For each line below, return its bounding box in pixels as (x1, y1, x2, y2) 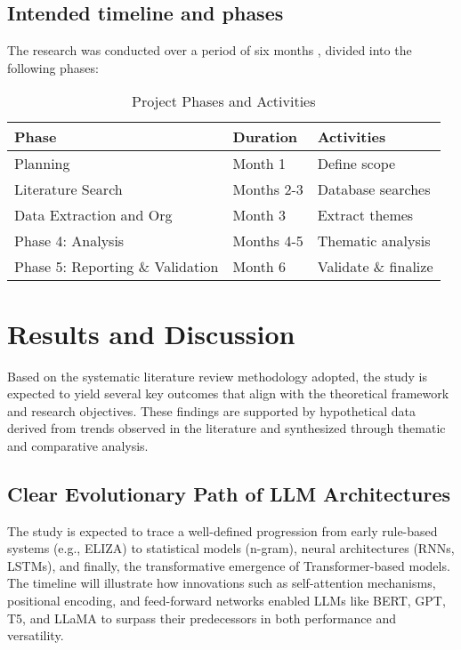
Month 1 (232, 153, 287, 174)
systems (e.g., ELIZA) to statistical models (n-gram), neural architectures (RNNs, (7, 539, 455, 558)
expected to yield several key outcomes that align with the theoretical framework (7, 384, 449, 403)
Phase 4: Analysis (14, 230, 125, 252)
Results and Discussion (7, 315, 295, 351)
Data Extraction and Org (14, 205, 173, 226)
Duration (232, 126, 298, 148)
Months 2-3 (232, 179, 303, 200)
